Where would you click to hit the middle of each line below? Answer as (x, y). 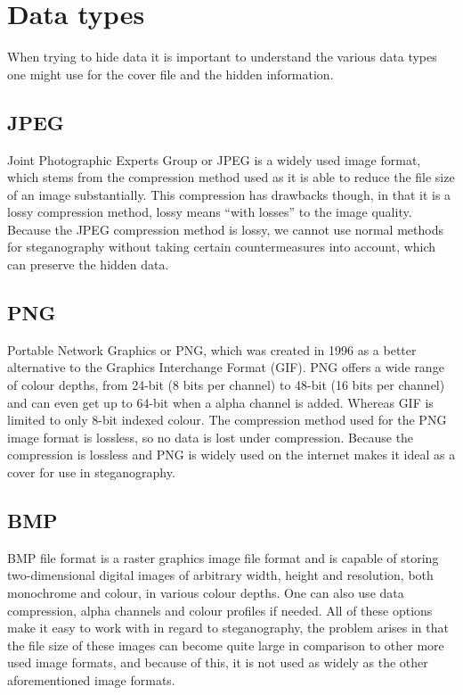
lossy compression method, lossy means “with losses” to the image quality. (210, 212)
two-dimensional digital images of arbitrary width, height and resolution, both (220, 575)
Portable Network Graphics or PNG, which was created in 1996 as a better (212, 349)
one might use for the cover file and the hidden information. (171, 74)
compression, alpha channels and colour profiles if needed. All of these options (220, 610)
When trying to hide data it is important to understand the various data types (222, 57)
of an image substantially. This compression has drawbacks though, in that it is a (229, 194)
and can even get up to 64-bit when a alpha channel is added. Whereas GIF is (220, 402)
